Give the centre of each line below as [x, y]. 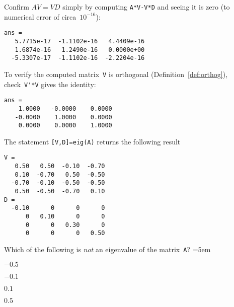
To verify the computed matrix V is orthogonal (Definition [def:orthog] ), [116, 74]
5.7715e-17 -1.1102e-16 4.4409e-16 [80, 41]
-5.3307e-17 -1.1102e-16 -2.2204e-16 [78, 58]
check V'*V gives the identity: [50, 84]
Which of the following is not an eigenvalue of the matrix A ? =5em [107, 249]
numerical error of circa [40, 16]
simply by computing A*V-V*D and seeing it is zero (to [146, 7]
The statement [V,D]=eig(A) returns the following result [92, 141]
